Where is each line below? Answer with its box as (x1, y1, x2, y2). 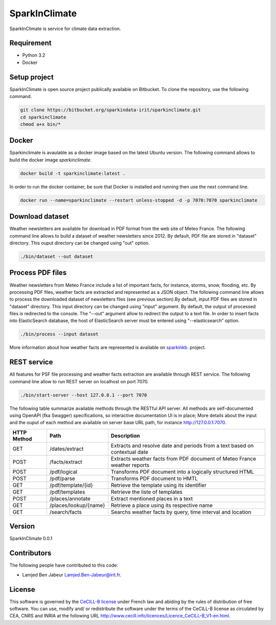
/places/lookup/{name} (49, 501, 105, 508)
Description (110, 432, 140, 439)
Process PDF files (9, 268, 67, 277)
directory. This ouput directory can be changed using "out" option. (9, 240, 150, 246)
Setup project (9, 73, 54, 81)
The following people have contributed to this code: (9, 562, 119, 568)
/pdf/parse (49, 475, 75, 482)
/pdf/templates (49, 488, 85, 495)
